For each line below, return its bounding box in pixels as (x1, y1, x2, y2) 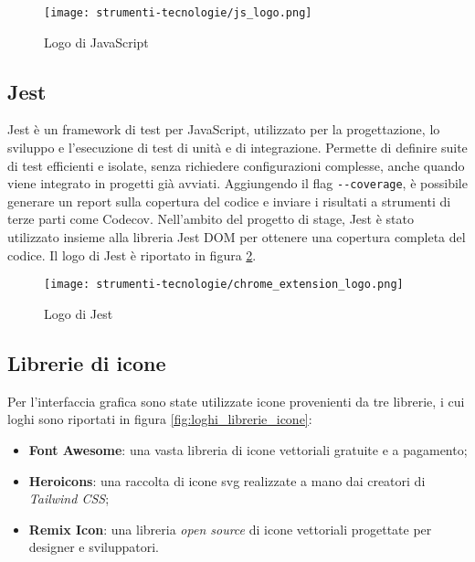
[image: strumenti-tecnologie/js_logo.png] (44, 6, 312, 19)
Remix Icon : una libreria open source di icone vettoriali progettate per (28, 519, 432, 538)
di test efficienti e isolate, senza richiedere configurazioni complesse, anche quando (7, 155, 465, 175)
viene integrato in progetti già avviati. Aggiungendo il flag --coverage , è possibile (7, 174, 468, 193)
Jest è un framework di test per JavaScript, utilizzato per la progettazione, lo (7, 120, 440, 139)
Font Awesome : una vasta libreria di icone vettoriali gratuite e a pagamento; (28, 440, 468, 459)
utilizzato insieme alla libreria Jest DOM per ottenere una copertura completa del (7, 228, 466, 247)
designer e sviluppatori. (28, 537, 159, 557)
